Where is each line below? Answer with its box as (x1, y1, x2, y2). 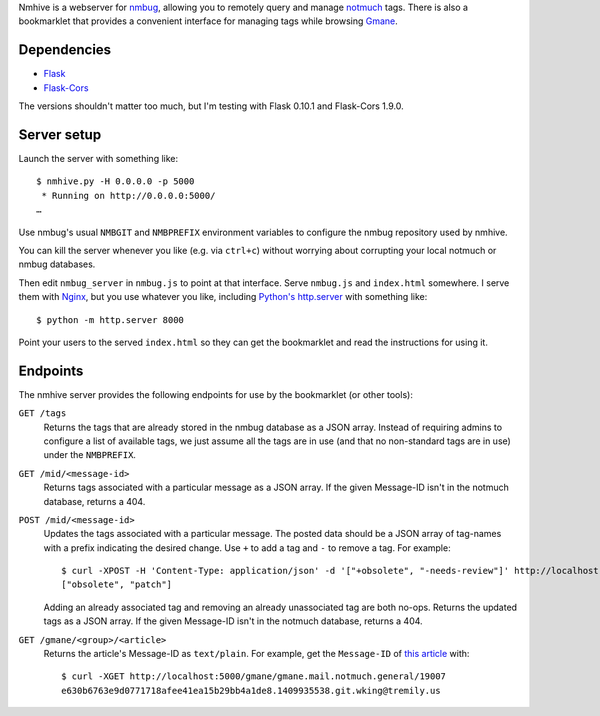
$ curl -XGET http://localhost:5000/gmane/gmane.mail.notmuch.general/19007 (61, 671, 447, 682)
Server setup (18, 126, 102, 143)
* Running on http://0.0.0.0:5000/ (41, 190, 216, 201)
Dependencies (18, 41, 112, 59)
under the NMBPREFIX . (43, 449, 137, 461)
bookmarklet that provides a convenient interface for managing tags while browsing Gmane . (18, 15, 399, 27)
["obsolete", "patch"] (61, 579, 173, 590)
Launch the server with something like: (18, 152, 179, 164)
